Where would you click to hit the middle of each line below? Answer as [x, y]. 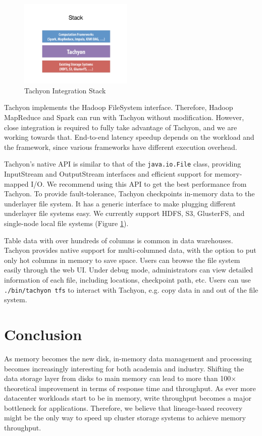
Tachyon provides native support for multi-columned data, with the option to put [130, 250]
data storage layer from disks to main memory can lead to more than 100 [118, 378]
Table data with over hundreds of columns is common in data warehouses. [119, 240]
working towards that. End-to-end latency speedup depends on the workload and [129, 137]
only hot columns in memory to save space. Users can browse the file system [122, 260]
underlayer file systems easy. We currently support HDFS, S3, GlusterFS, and [124, 213]
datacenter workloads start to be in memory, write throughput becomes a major [128, 398]
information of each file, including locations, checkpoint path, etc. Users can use [127, 279]
